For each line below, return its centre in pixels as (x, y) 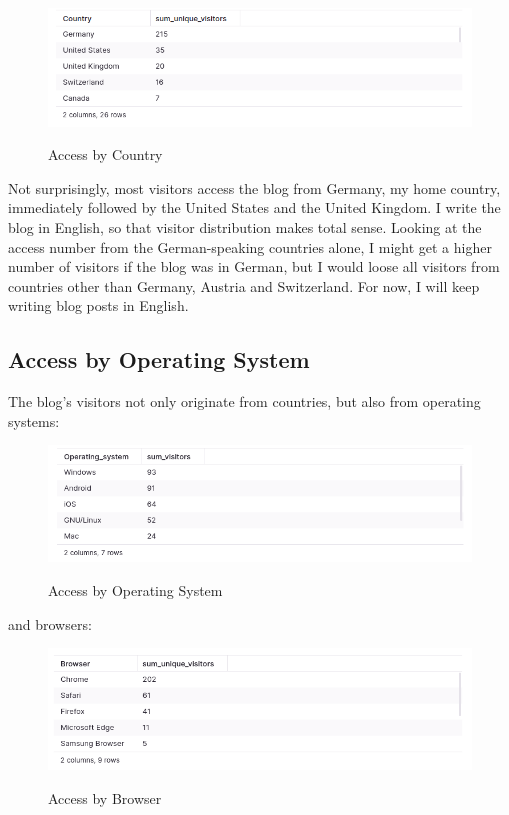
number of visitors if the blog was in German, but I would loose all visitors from (254, 266)
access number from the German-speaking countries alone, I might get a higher (250, 246)
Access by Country (105, 154)
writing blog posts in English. (98, 305)
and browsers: (50, 623)
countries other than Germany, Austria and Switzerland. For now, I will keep (244, 285)
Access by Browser (105, 797)
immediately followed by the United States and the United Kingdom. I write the (254, 207)
